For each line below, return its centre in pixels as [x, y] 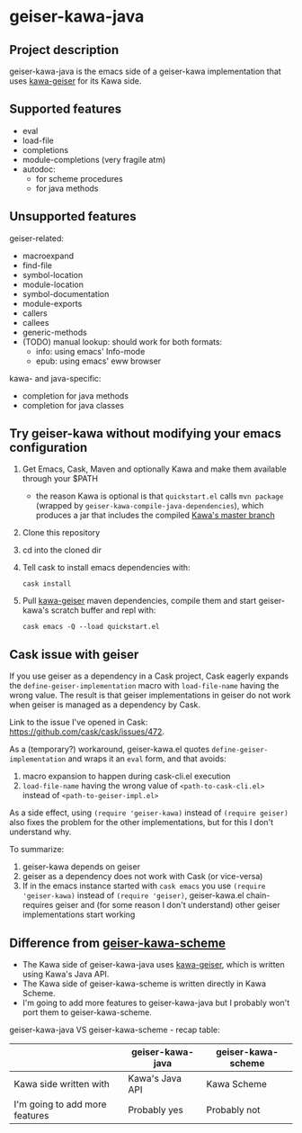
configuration [49, 448]
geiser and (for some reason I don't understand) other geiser [168, 905]
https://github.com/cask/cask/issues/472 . [87, 732]
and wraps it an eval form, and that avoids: [147, 759]
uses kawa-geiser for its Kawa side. [75, 81]
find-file [37, 265]
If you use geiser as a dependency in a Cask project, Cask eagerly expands [149, 676]
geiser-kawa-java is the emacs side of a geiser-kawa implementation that [145, 71]
